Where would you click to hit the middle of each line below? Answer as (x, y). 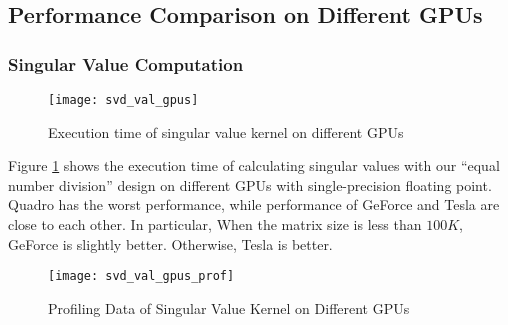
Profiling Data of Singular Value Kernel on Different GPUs (229, 307)
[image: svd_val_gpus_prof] (141, 276)
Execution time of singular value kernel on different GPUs (226, 131)
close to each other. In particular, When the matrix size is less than (215, 224)
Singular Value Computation (126, 63)
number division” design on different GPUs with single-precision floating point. (250, 184)
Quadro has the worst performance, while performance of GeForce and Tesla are (254, 204)
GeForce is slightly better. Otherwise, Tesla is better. (170, 243)
